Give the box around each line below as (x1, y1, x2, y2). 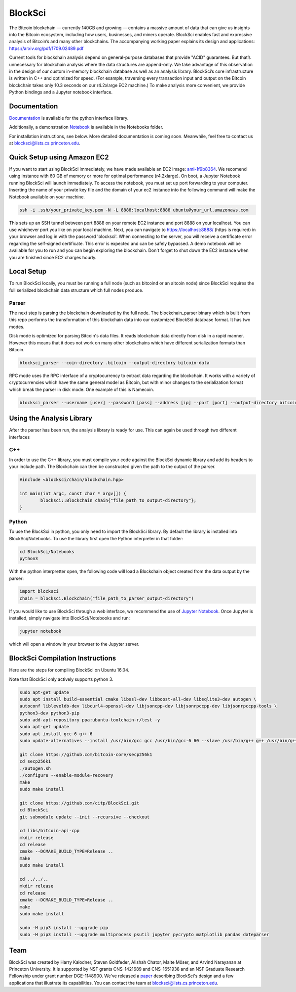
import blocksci (19, 589, 59, 594)
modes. (9, 324, 25, 330)
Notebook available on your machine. (9, 193, 85, 200)
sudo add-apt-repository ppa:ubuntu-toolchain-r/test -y (19, 717, 160, 723)
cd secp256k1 (19, 758, 51, 764)
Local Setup (9, 267, 47, 276)
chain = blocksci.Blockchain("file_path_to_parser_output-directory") (19, 595, 194, 601)
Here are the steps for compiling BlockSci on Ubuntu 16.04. (9, 667, 130, 673)
